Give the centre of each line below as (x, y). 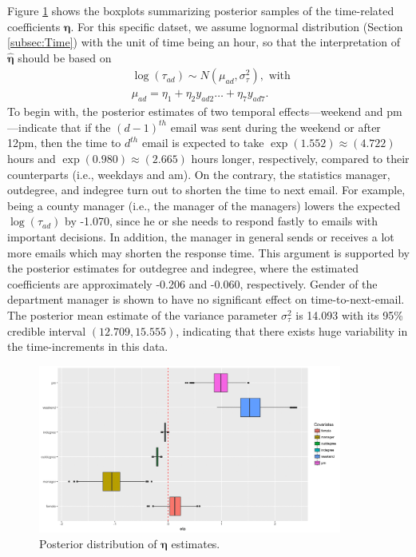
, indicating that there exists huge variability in (292, 330)
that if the (85, 127)
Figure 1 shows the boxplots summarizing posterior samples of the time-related (201, 10)
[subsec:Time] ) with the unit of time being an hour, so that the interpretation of (204, 42)
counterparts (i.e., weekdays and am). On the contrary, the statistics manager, (199, 174)
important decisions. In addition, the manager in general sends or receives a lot (201, 236)
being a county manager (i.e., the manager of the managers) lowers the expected (204, 205)
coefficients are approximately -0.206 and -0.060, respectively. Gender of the (192, 283)
